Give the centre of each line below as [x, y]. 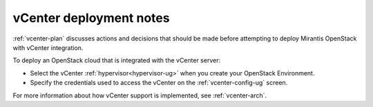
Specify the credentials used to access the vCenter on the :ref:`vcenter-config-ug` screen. [159, 83]
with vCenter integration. [48, 47]
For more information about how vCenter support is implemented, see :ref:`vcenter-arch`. [140, 95]
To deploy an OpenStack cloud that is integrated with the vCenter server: [117, 60]
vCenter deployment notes [91, 18]
